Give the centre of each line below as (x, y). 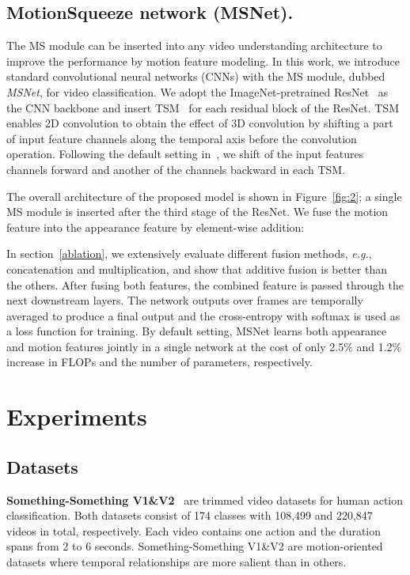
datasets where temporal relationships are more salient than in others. (177, 562)
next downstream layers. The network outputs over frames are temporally (185, 300)
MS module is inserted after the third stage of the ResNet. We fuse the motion (197, 212)
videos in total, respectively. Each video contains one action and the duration (194, 530)
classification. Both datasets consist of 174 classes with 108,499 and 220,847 (190, 515)
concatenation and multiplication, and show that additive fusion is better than (197, 269)
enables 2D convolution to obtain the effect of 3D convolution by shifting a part (200, 123)
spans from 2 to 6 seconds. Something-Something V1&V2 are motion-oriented (195, 546)
